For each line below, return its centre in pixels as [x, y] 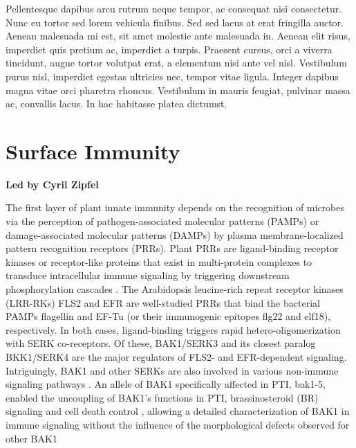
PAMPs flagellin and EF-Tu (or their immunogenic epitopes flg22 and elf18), [168, 316]
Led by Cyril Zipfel [52, 184]
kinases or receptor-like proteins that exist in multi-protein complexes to [159, 261]
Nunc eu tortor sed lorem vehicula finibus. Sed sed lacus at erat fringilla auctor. [175, 22]
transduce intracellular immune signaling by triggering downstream [148, 275]
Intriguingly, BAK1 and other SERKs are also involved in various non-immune [172, 370]
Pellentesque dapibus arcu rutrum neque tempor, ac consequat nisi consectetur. [174, 8]
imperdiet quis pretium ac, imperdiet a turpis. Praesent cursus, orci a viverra [169, 49]
